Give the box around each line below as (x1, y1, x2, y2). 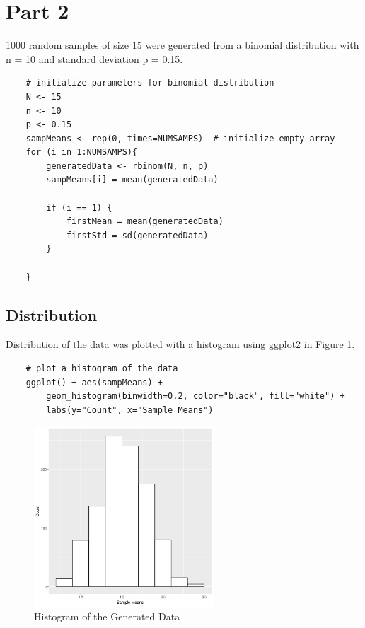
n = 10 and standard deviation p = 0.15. (6, 51, 183, 66)
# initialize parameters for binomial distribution (25, 78, 274, 88)
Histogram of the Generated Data (34, 609, 180, 624)
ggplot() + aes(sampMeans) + (25, 377, 163, 388)
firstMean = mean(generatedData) (66, 216, 224, 227)
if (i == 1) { (46, 202, 112, 213)
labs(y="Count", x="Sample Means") (46, 405, 214, 415)
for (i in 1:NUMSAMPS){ (25, 147, 138, 158)
